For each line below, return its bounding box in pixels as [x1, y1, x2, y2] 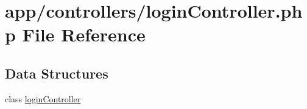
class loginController [5, 92, 81, 105]
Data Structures [5, 63, 108, 82]
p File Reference [5, 22, 146, 47]
